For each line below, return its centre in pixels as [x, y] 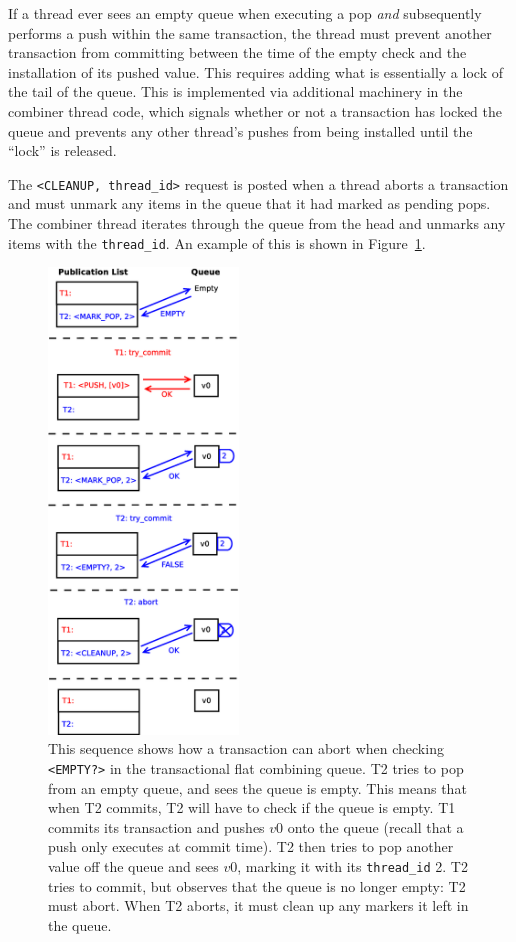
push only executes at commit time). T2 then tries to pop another [251, 846]
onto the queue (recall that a [375, 826]
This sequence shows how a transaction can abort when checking [246, 748]
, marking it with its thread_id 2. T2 [352, 865]
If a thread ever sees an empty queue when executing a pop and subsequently [245, 13]
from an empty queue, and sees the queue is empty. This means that [257, 787]
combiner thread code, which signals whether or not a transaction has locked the [255, 110]
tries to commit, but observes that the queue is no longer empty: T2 [257, 885]
